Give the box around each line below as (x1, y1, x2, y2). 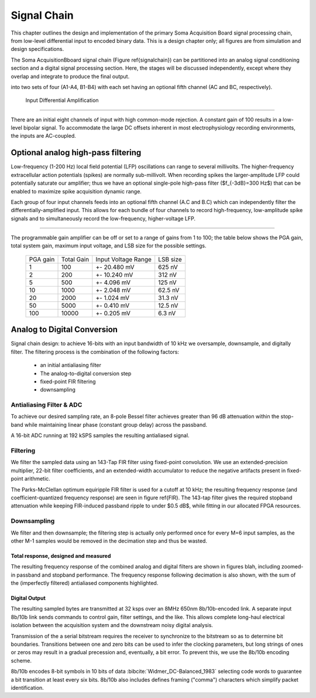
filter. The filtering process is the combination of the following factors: (11, 348, 180, 355)
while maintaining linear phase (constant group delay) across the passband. (24, 421, 208, 428)
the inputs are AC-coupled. (11, 132, 76, 139)
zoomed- (281, 563, 304, 570)
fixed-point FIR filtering (40, 378, 96, 385)
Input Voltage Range (95, 255, 152, 263)
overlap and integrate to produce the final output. (11, 73, 130, 80)
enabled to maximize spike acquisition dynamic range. (11, 188, 142, 195)
